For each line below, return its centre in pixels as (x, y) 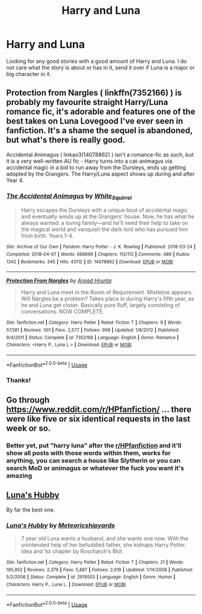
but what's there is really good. (66, 140)
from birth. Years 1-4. (47, 236)
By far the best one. (31, 510)
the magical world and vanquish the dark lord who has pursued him (104, 229)
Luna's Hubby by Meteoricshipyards (61, 525)
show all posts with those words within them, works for (89, 453)
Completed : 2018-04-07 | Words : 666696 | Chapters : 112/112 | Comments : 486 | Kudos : (98, 254)
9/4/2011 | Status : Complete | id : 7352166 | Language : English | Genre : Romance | (93, 337)
